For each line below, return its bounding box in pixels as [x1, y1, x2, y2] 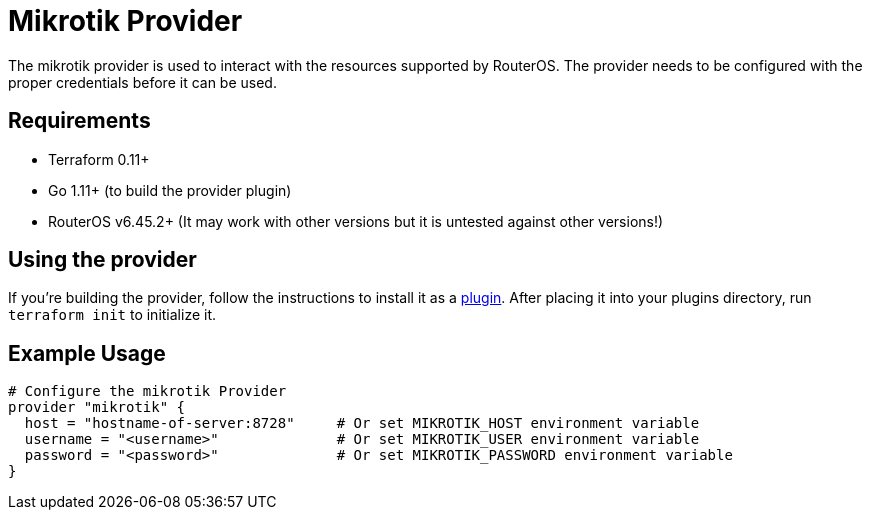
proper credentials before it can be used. [8, 73, 277, 91]
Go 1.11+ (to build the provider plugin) [48, 181, 292, 199]
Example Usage [8, 340, 166, 366]
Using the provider [8, 247, 197, 273]
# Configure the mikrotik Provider [8, 383, 287, 400]
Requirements [8, 108, 151, 134]
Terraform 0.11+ [48, 150, 150, 168]
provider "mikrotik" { [8, 399, 186, 416]
